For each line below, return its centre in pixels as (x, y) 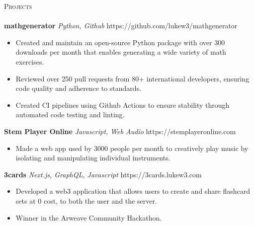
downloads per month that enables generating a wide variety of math (121, 52)
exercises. (30, 61)
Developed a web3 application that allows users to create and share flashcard (133, 191)
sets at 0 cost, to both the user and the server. (86, 200)
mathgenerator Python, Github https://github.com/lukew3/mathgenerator (121, 26)
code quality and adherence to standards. (79, 88)
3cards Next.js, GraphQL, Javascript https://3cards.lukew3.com (103, 174)
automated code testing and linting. (70, 114)
